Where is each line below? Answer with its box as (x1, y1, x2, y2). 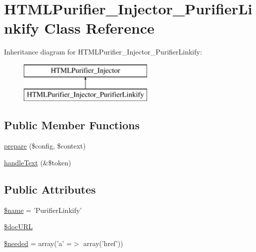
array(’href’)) (83, 238, 123, 248)
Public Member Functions (4, 117, 140, 133)
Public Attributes (4, 181, 96, 197)
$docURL (4, 221, 33, 232)
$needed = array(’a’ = (4, 238, 72, 248)
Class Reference (44, 18, 154, 38)
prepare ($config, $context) (4, 141, 86, 151)
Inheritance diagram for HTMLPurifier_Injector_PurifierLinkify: (4, 47, 202, 57)
